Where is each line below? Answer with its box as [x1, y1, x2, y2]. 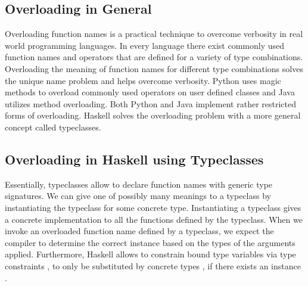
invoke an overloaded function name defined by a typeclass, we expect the [5, 225, 274, 237]
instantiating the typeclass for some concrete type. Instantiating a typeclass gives [5, 201, 301, 213]
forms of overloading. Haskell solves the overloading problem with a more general [5, 109, 301, 122]
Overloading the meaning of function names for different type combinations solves [5, 62, 303, 74]
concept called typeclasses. [5, 120, 101, 133]
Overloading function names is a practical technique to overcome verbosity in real [5, 27, 303, 40]
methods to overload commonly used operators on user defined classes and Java [5, 86, 295, 98]
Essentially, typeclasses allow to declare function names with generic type [5, 178, 273, 190]
